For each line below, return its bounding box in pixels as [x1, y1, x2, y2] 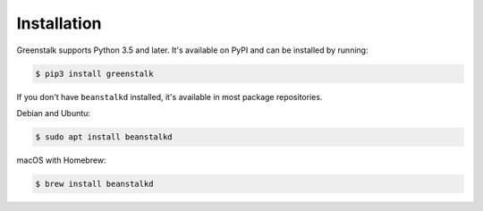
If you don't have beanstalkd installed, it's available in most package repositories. [16, 91, 323, 102]
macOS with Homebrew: [16, 155, 106, 165]
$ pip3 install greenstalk [35, 68, 154, 79]
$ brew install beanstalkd [35, 179, 154, 189]
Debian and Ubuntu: [16, 107, 91, 118]
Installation [16, 13, 102, 33]
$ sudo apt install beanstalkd [35, 131, 174, 142]
